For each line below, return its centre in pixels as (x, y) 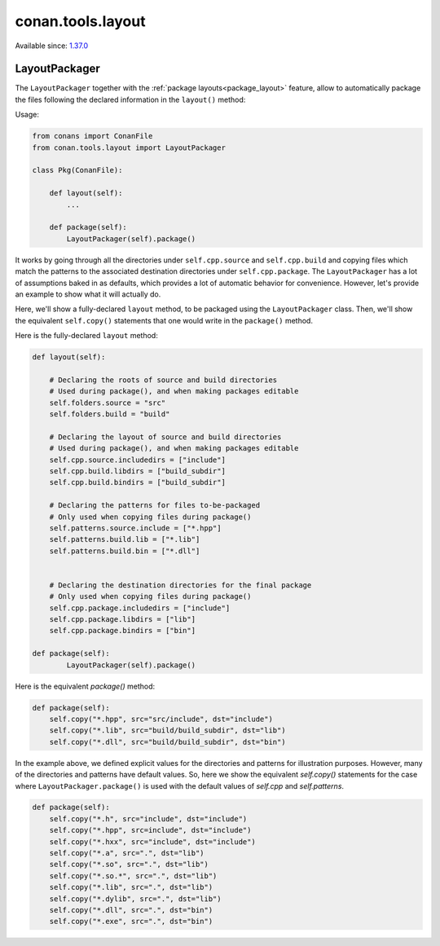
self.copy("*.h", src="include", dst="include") (148, 818)
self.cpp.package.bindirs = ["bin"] (122, 631)
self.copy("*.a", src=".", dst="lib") (127, 853)
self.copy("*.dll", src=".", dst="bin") (131, 910)
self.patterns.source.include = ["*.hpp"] (135, 528)
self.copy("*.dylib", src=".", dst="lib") (135, 899)
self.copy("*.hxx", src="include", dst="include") (152, 842)
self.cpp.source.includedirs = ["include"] (137, 460)
